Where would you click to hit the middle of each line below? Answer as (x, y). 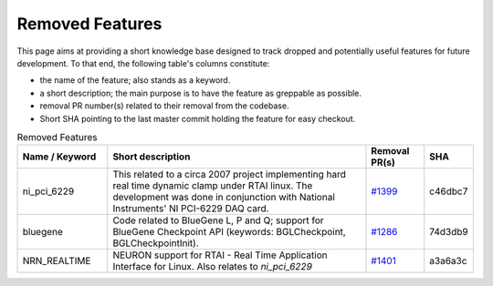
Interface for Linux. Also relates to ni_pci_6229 (212, 267)
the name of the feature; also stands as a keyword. (135, 80)
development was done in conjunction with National (224, 198)
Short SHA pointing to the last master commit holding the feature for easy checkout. (198, 118)
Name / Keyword (59, 157)
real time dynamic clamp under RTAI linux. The (213, 186)
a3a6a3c (448, 261)
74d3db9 (449, 232)
